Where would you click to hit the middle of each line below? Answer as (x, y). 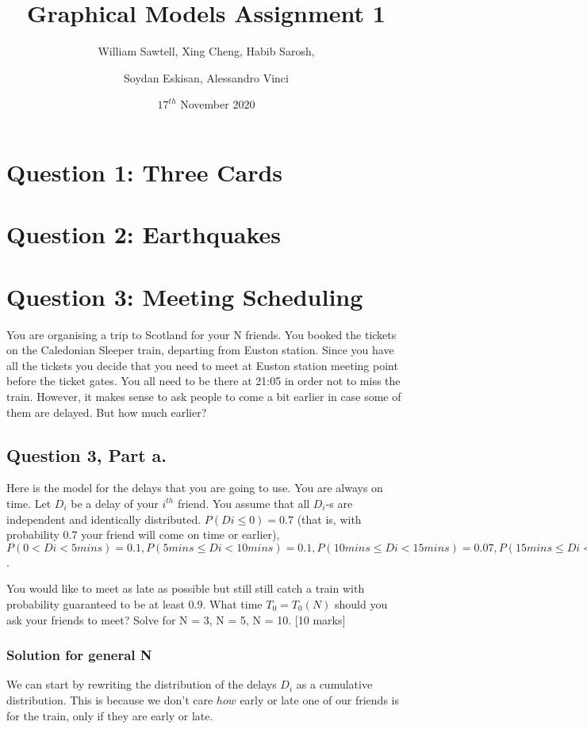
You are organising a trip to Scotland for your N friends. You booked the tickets (201, 334)
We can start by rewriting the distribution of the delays (142, 684)
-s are (339, 503)
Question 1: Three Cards (145, 172)
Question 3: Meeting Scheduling (185, 296)
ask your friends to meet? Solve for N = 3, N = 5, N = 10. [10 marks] (176, 619)
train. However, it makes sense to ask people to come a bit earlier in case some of (204, 396)
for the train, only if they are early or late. (110, 715)
